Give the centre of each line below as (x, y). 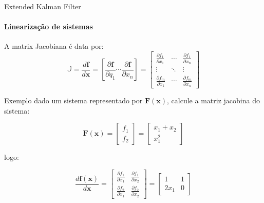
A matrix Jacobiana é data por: (54, 46)
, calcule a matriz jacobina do (213, 100)
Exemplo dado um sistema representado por (73, 100)
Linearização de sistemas (49, 26)
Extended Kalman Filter (43, 6)
